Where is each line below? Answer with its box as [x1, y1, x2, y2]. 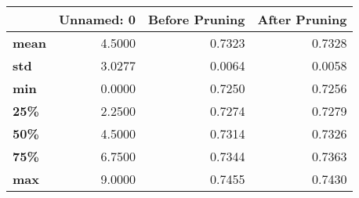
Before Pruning [147, 10, 245, 28]
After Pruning [257, 10, 347, 28]
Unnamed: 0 [58, 10, 136, 28]
